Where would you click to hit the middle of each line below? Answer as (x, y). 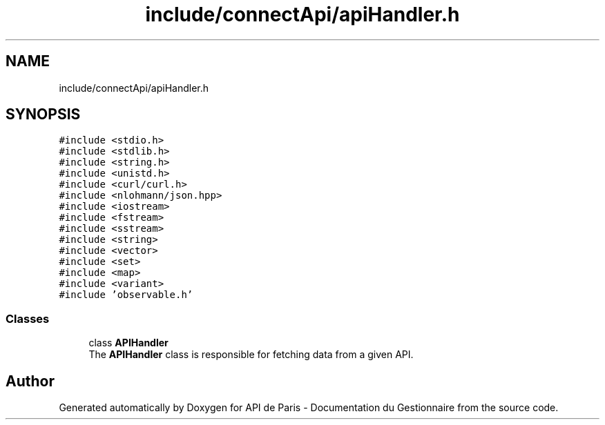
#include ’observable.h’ (126, 295)
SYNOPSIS (43, 115)
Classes (28, 318)
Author (30, 381)
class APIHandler (128, 343)
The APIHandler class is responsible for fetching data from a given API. (251, 355)
